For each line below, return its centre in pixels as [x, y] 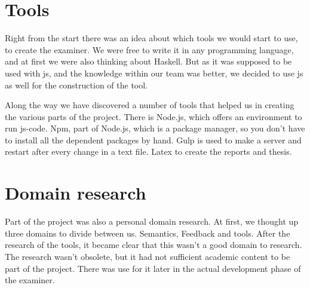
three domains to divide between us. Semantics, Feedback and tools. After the [148, 233]
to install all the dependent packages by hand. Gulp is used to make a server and [153, 140]
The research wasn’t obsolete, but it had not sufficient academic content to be [148, 256]
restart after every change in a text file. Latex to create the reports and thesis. [148, 151]
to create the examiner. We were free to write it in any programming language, [149, 49]
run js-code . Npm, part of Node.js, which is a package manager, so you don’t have [155, 128]
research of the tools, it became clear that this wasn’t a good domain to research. [154, 245]
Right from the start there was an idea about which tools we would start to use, [151, 38]
